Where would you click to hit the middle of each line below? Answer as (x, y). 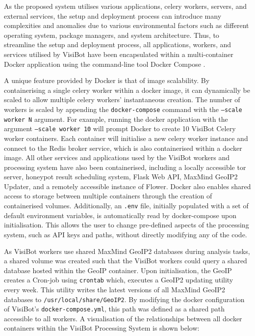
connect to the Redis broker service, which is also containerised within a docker (123, 148)
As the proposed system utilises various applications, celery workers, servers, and (125, 6)
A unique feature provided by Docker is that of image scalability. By (107, 80)
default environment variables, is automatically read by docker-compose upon (120, 215)
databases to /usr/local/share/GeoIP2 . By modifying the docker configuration (124, 299)
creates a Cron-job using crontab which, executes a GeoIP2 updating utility (119, 280)
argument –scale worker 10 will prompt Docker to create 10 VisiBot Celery (120, 128)
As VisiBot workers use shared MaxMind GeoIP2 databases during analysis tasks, (127, 251)
